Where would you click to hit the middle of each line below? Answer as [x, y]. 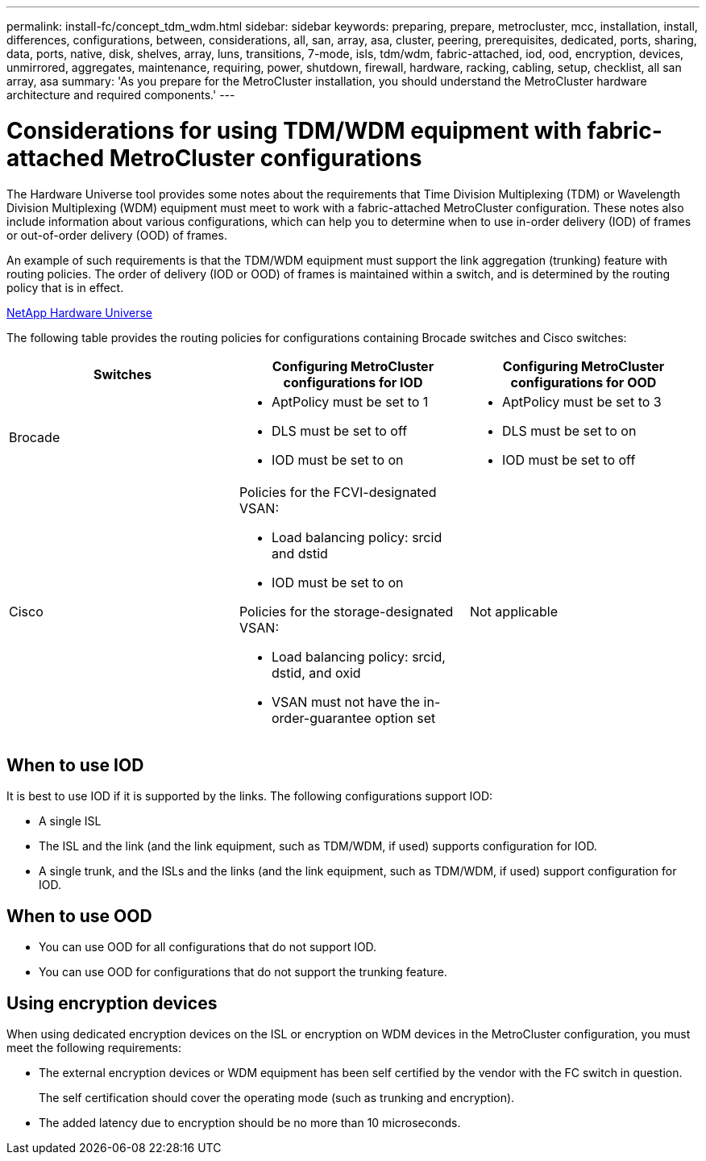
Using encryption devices [112, 1003]
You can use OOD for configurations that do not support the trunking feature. [243, 972]
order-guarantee [321, 718]
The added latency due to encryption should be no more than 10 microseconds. [250, 1123]
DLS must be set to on [569, 430]
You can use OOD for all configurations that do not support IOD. [208, 947]
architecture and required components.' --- [121, 95]
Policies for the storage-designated [346, 611]
